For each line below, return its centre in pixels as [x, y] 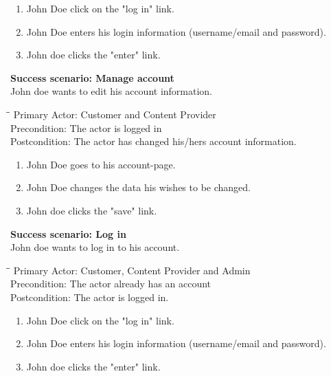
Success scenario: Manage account [92, 77]
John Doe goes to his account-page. [101, 164]
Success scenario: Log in [68, 233]
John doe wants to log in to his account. [95, 247]
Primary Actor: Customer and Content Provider [115, 114]
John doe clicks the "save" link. [92, 210]
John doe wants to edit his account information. [112, 91]
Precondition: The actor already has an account [111, 284]
